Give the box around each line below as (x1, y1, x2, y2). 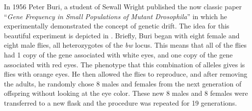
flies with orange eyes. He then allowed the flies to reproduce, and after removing (4, 69, 248, 79)
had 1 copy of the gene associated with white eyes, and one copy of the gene (4, 49, 233, 59)
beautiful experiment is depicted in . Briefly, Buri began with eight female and (4, 30, 240, 40)
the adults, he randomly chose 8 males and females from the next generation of (4, 78, 242, 88)
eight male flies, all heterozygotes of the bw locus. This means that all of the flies (4, 40, 247, 50)
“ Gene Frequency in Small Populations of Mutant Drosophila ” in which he (4, 11, 227, 21)
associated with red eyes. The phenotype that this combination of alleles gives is (4, 59, 245, 69)
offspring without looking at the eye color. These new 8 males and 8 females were (4, 88, 248, 98)
